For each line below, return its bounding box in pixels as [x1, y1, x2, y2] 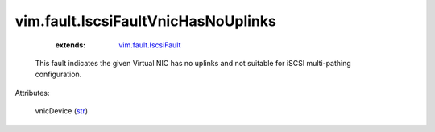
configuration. [35, 69, 82, 80]
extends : [55, 40, 86, 50]
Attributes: [14, 88, 50, 97]
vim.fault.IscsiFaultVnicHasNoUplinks [14, 12, 277, 30]
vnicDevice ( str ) [35, 106, 89, 116]
